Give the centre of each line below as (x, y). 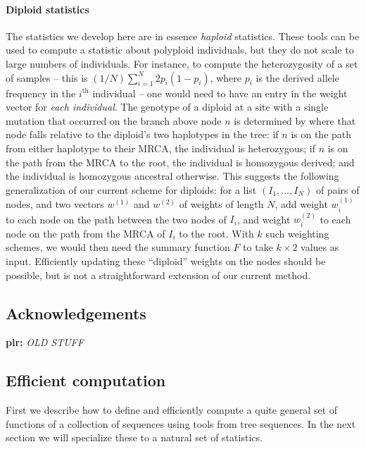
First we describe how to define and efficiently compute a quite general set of (172, 410)
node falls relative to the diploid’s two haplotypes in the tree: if (142, 134)
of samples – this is (47, 77)
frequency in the (41, 93)
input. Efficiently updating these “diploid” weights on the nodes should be (166, 260)
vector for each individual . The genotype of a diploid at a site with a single (167, 107)
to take (258, 247)
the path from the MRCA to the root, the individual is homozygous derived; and (180, 162)
